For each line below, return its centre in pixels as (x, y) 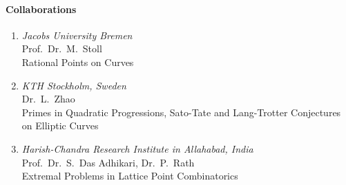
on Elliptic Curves (60, 126)
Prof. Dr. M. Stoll (62, 48)
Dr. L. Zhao (48, 99)
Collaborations (41, 9)
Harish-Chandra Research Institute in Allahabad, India (137, 148)
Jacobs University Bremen (77, 35)
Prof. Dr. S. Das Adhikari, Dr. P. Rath (108, 162)
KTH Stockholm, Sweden (74, 85)
